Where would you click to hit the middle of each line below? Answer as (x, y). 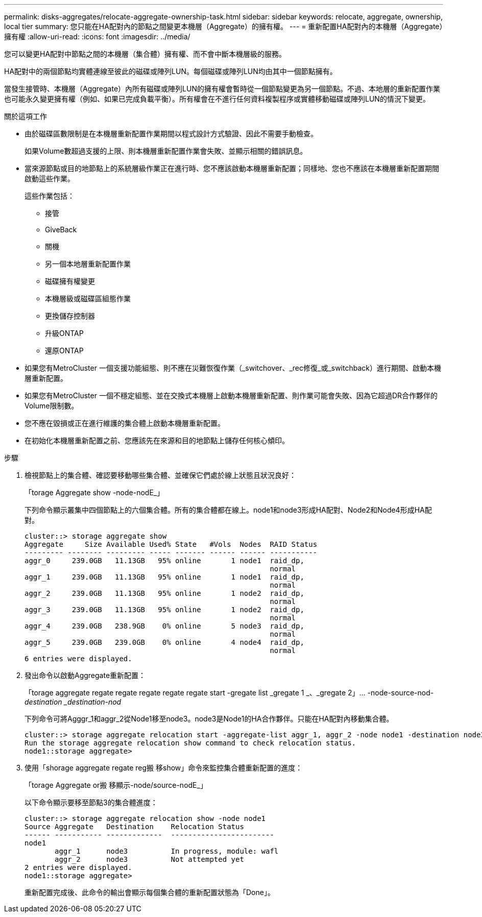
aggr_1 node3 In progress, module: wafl (167, 851)
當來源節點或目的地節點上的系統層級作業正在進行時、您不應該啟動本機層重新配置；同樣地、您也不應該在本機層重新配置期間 (232, 168)
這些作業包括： (50, 196)
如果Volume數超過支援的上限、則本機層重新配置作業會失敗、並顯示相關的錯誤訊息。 (166, 151)
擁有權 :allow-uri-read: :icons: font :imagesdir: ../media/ (97, 37)
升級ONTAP (64, 333)
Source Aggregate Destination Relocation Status (134, 827)
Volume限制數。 (52, 406)
